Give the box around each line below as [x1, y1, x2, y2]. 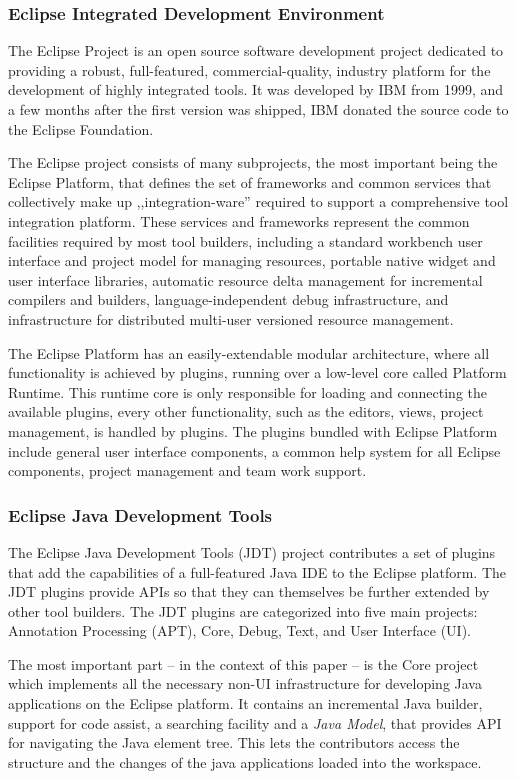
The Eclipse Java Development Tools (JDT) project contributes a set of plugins [8, 541, 496, 562]
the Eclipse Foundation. [8, 118, 154, 139]
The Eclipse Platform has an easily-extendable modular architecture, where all [8, 342, 490, 363]
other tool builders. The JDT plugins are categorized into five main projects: [8, 600, 478, 621]
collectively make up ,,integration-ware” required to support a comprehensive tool [8, 191, 509, 212]
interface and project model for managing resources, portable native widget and [8, 250, 496, 271]
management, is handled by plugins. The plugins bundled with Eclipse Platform [8, 420, 498, 441]
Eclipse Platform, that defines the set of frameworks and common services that [8, 171, 492, 192]
